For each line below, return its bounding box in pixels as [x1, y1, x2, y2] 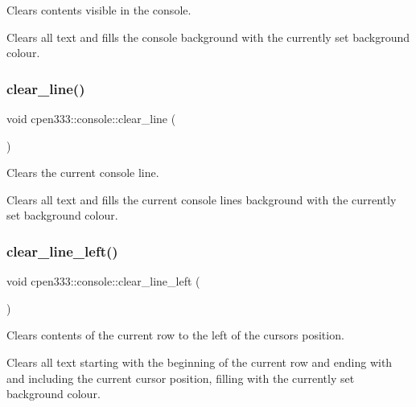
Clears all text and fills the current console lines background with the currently [6, 191, 397, 208]
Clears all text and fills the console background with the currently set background [6, 28, 410, 45]
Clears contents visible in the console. [6, 2, 192, 18]
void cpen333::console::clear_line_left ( [6, 273, 200, 290]
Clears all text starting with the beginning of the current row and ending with [6, 353, 393, 370]
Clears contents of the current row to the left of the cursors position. [6, 327, 344, 343]
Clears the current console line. [6, 164, 159, 181]
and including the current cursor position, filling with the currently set [6, 369, 355, 386]
